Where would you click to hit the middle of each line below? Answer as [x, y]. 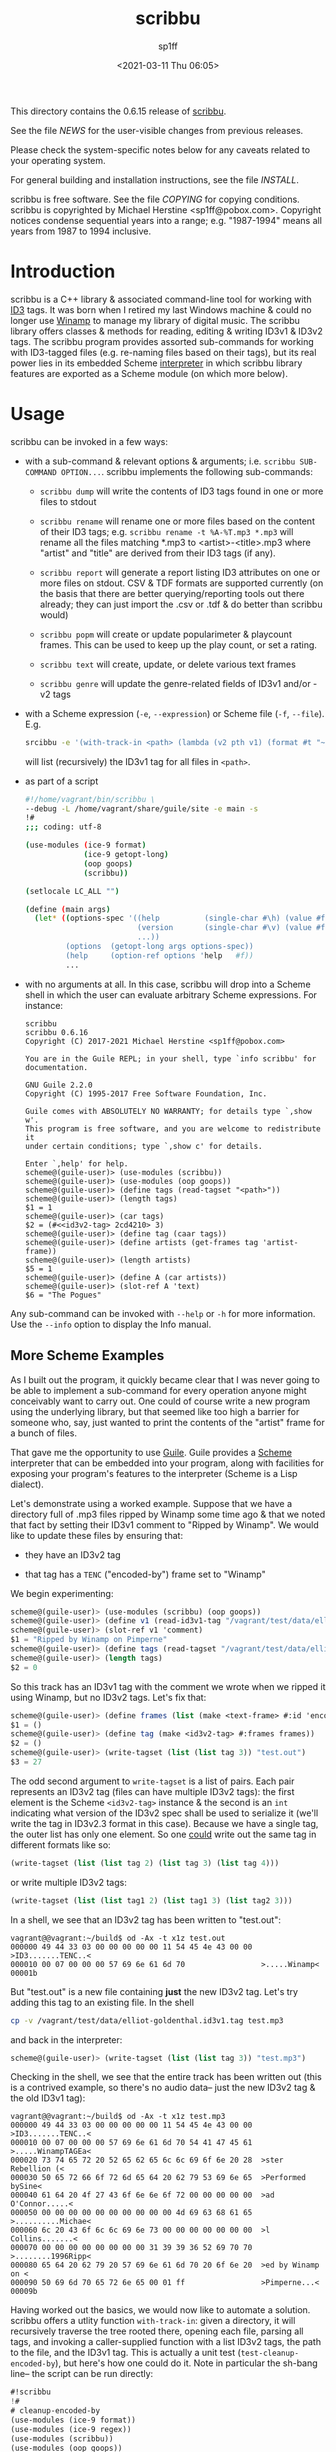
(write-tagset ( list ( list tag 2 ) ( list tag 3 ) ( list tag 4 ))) [145, 1863]
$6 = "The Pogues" [63, 1295]
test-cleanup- [270, 2353]
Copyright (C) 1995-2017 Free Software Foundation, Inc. [146, 1093]
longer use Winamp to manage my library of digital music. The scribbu [155, 320]
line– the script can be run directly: [82, 2374]
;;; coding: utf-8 [63, 827]
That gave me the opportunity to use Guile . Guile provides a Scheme [151, 1452]
